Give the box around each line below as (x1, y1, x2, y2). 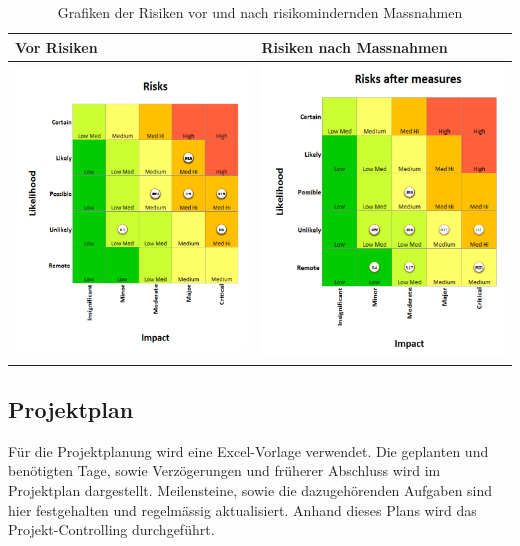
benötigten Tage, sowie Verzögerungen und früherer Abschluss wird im (8, 460, 441, 481)
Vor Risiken (15, 36, 98, 57)
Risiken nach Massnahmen (261, 36, 448, 57)
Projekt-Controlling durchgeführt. (8, 519, 215, 540)
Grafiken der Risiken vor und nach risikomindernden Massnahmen (57, 2, 463, 22)
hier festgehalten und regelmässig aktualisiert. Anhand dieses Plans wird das (8, 499, 477, 520)
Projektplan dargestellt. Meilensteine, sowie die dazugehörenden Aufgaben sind (8, 479, 493, 500)
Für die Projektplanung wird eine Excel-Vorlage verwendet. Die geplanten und (8, 440, 489, 461)
